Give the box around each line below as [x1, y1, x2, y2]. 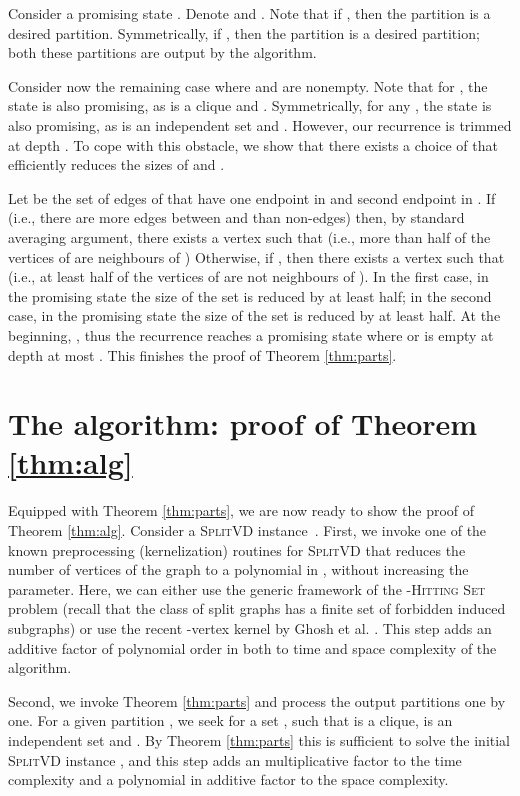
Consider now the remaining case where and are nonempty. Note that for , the [8, 75, 488, 96]
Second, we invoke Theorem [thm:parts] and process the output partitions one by [8, 690, 506, 711]
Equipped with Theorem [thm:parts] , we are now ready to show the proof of [8, 500, 475, 521]
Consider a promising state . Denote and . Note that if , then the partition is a [8, 3, 491, 23]
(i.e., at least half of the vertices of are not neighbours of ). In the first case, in [8, 266, 489, 287]
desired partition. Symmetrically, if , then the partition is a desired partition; [8, 22, 480, 43]
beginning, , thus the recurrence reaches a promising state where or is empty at [8, 324, 494, 345]
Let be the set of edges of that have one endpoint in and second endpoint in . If [8, 187, 496, 208]
